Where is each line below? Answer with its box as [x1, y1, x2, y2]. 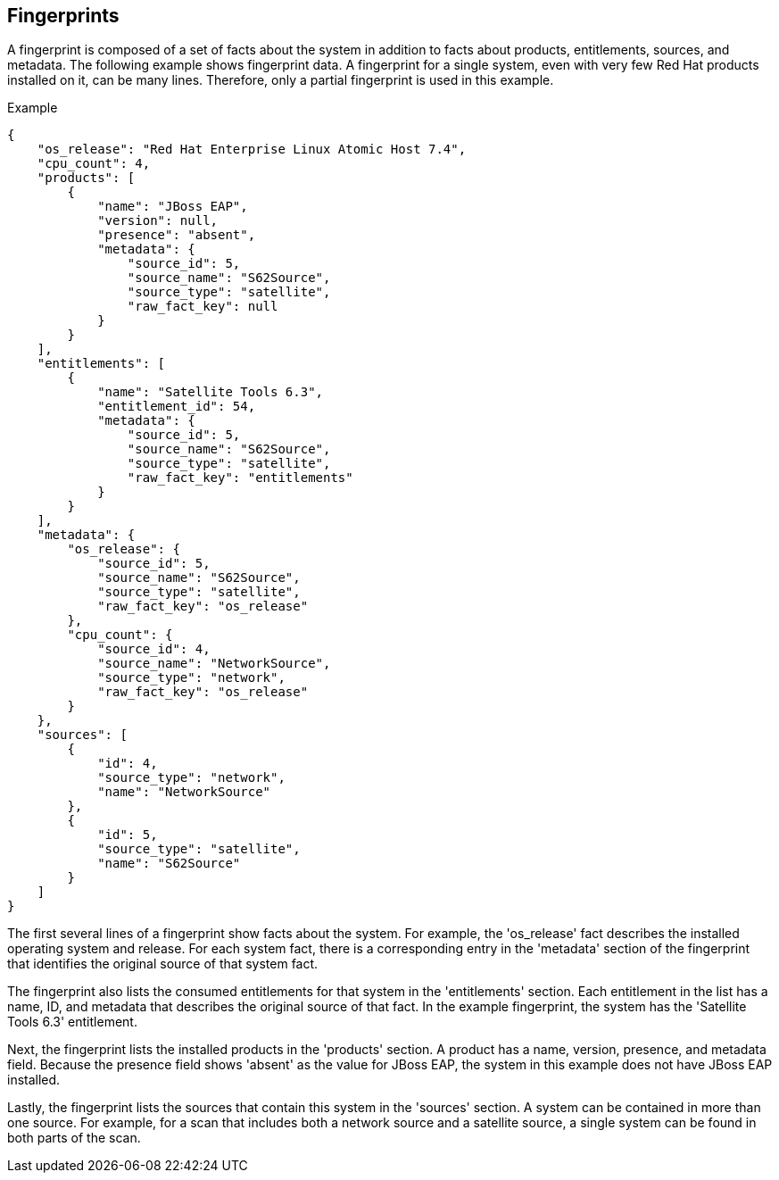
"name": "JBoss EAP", [97, 199, 248, 214]
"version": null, [97, 213, 219, 229]
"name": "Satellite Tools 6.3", [97, 385, 324, 400]
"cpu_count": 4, [37, 156, 151, 171]
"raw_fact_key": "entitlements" [127, 470, 353, 486]
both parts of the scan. [7, 1130, 141, 1146]
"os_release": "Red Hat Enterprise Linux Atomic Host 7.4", [37, 142, 467, 157]
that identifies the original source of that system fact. [7, 956, 319, 972]
